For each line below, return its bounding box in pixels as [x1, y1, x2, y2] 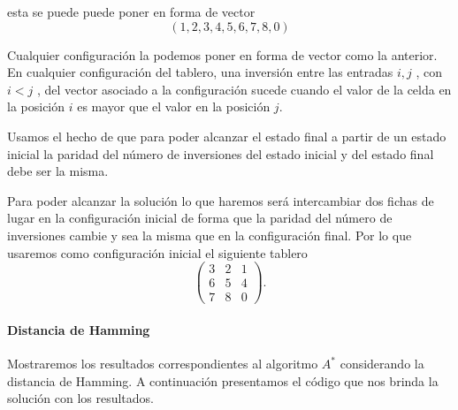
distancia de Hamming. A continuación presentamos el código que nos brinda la [7, 371, 439, 390]
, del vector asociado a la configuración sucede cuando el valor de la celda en [36, 80, 452, 98]
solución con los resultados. [7, 389, 155, 407]
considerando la [340, 354, 424, 373]
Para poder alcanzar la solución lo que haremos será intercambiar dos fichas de [7, 191, 434, 209]
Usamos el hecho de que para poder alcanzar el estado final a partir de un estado [7, 126, 447, 145]
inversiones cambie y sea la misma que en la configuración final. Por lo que [7, 225, 412, 244]
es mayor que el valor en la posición [77, 97, 271, 116]
